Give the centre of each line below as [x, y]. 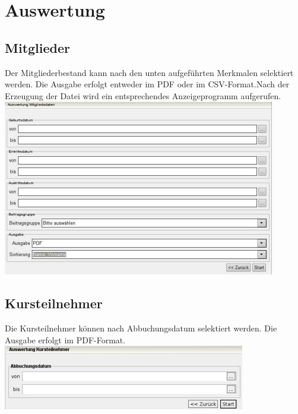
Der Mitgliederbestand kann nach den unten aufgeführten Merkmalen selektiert [149, 72]
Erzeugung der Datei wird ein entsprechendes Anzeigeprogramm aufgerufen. [143, 95]
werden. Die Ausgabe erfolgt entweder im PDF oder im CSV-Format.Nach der [147, 84]
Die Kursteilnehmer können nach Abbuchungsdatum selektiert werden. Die [141, 328]
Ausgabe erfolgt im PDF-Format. [65, 339]
